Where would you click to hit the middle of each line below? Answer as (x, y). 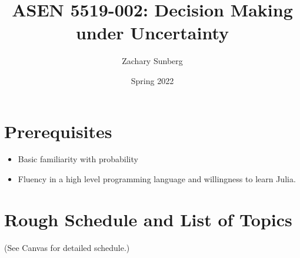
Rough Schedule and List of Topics (148, 219)
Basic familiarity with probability (78, 159)
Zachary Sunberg (152, 61)
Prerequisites (58, 131)
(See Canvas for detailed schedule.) (67, 247)
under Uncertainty (152, 33)
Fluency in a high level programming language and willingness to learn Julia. (157, 179)
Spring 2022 (152, 80)
